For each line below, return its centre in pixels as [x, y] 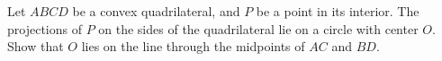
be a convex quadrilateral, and [156, 11]
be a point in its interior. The [338, 11]
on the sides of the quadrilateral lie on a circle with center [258, 28]
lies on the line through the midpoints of [193, 46]
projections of [45, 28]
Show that [36, 46]
